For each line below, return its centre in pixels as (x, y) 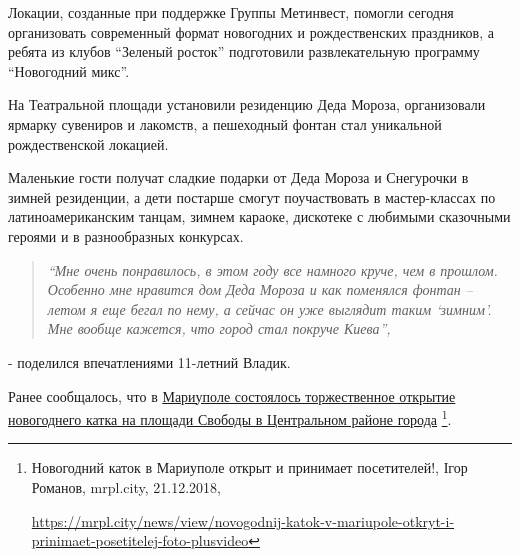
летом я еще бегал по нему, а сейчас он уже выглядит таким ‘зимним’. (269, 308)
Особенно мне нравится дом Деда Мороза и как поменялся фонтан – (260, 289)
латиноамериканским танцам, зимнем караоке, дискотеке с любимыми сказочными (259, 216)
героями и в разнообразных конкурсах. (126, 235)
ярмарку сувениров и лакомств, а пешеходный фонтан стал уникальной (225, 123)
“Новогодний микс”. (69, 70)
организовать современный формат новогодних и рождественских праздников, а (251, 31)
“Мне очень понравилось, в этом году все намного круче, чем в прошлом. (272, 269)
